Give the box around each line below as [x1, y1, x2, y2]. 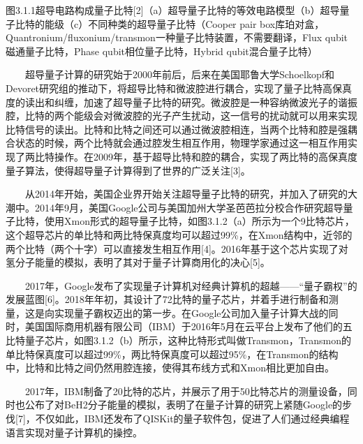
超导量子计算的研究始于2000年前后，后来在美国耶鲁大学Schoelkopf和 [25, 67, 334, 82]
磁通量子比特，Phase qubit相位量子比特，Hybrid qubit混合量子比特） [6, 43, 318, 58]
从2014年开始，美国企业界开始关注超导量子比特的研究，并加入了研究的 [25, 186, 348, 201]
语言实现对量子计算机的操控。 [6, 424, 142, 439]
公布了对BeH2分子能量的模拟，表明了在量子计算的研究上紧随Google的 [24, 397, 343, 412]
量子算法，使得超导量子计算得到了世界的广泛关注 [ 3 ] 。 [6, 163, 251, 177]
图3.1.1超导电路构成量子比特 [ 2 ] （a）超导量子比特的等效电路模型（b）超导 [6, 3, 340, 17]
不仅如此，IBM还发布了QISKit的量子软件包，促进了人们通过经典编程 [35, 411, 350, 426]
